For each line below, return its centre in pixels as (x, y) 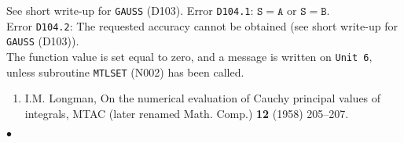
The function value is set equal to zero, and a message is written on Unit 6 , (189, 56)
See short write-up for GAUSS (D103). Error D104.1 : (130, 10)
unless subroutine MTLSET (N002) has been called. (125, 71)
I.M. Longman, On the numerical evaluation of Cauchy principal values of (203, 98)
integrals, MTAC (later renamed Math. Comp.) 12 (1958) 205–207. (187, 113)
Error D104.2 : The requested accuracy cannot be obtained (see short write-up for (202, 25)
